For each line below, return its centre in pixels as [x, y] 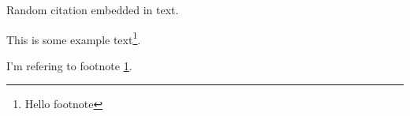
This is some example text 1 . [74, 38]
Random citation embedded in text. [93, 9]
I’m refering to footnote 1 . [69, 65]
